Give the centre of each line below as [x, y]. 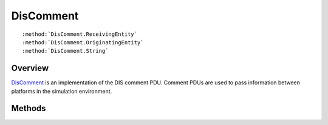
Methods [29, 108]
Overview [30, 68]
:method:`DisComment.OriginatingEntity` [83, 42]
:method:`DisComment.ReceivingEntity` [80, 34]
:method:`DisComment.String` [65, 51]
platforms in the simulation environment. [62, 91]
